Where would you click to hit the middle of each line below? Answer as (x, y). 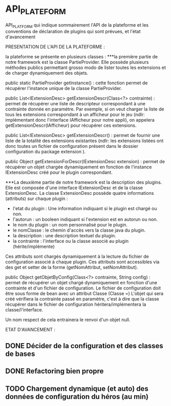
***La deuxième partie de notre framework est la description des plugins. (84, 183)
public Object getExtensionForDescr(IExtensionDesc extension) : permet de (85, 162)
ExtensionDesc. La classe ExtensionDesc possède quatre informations (80, 193)
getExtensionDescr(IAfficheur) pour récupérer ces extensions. (71, 125)
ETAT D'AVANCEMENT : (30, 330)
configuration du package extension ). (46, 152)
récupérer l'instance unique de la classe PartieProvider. (63, 88)
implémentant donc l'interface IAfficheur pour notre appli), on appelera (80, 120)
